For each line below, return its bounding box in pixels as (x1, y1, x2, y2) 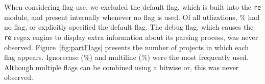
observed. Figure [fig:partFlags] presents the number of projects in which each (4, 41, 249, 52)
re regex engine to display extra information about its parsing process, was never (4, 31, 258, 42)
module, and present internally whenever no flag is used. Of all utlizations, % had (4, 11, 260, 22)
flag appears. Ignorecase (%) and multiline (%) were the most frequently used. (4, 52, 249, 62)
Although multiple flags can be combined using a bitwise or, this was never (4, 61, 239, 72)
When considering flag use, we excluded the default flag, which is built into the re (4, 2, 261, 12)
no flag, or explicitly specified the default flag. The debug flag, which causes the (4, 22, 254, 32)
